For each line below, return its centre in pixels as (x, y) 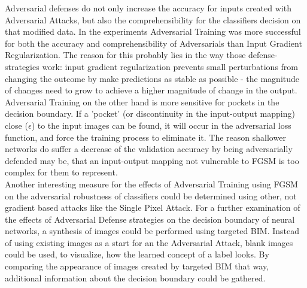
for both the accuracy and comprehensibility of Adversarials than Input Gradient (153, 43)
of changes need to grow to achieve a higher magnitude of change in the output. (151, 90)
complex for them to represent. (61, 172)
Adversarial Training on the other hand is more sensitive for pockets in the (142, 101)
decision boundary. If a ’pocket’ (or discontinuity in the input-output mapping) (150, 113)
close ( (16, 125)
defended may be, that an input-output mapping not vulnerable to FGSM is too (152, 160)
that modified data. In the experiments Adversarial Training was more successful (153, 31)
